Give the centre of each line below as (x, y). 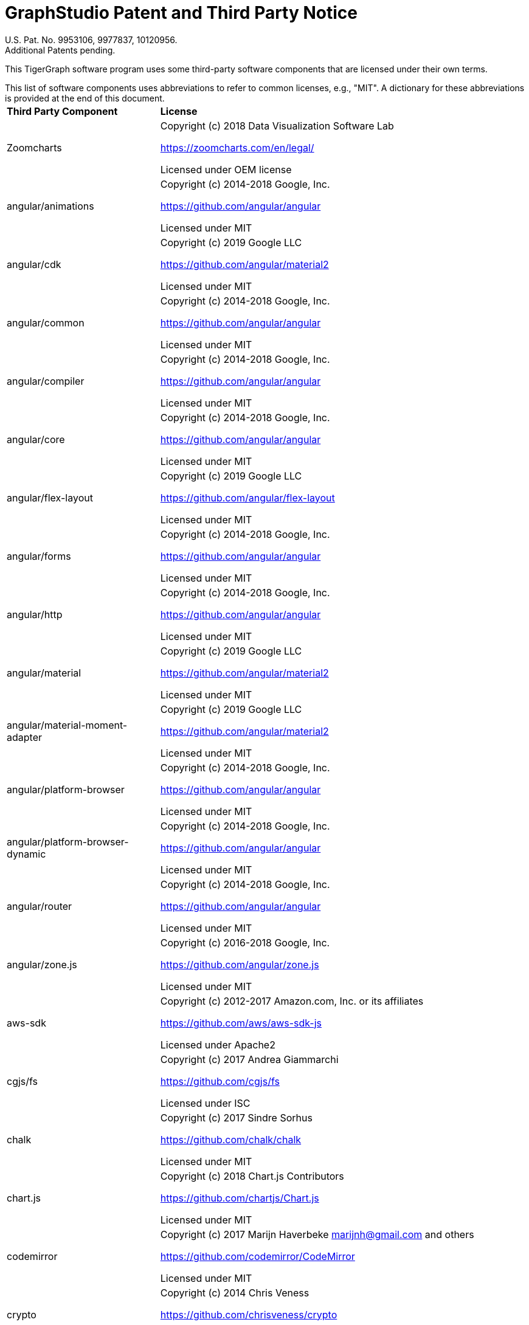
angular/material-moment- (67, 725)
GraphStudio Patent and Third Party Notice (181, 13)
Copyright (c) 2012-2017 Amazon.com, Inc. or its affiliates (292, 1001)
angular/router (40, 906)
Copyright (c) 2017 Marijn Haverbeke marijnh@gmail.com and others (317, 1234)
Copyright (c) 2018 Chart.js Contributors (252, 1176)
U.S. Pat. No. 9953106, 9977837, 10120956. (91, 40)
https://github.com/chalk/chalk (231, 1139)
